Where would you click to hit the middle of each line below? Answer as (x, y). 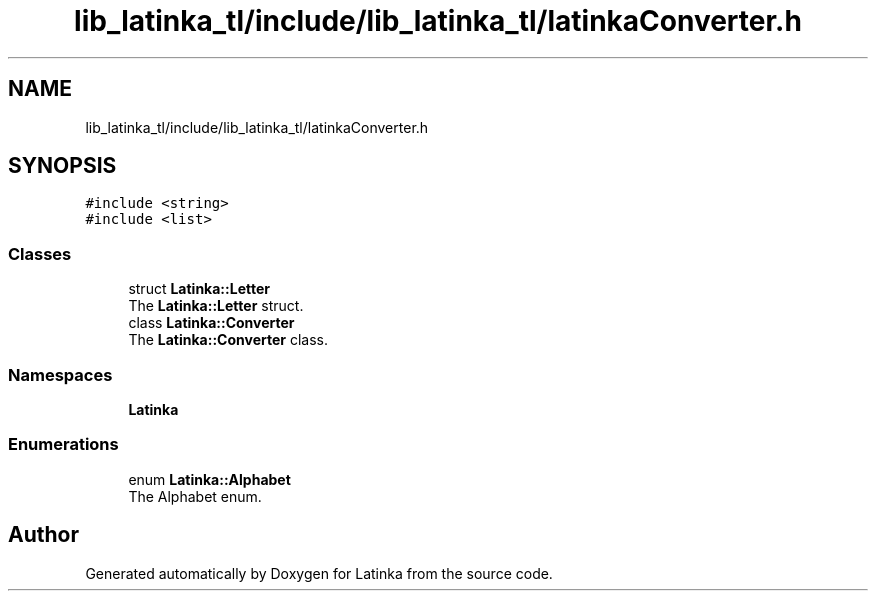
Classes (40, 253)
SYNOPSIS (62, 166)
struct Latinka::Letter (199, 289)
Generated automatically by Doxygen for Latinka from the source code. (319, 573)
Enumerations (63, 444)
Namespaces (60, 374)
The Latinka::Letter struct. (216, 306)
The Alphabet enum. (195, 496)
